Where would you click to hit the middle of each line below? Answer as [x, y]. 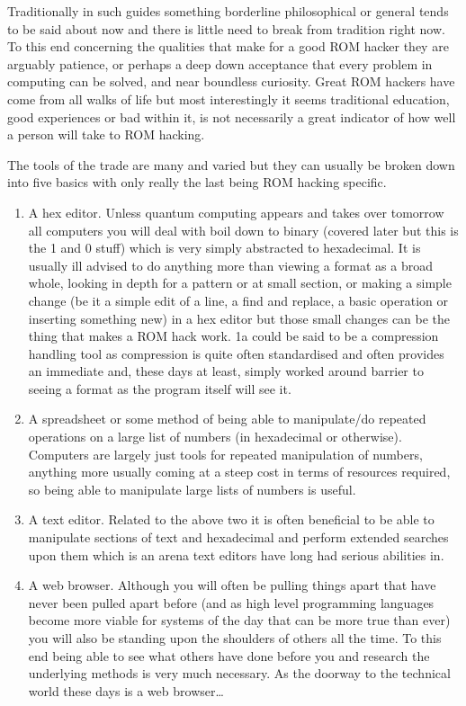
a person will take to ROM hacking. [106, 134]
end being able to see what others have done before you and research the [229, 655]
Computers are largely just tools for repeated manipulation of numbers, [225, 454]
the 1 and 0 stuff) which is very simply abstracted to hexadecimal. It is [224, 248]
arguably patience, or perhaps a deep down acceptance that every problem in [220, 63]
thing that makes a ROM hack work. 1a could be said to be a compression [233, 336]
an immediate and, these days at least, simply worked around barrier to [226, 371]
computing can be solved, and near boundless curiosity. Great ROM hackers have [231, 81]
